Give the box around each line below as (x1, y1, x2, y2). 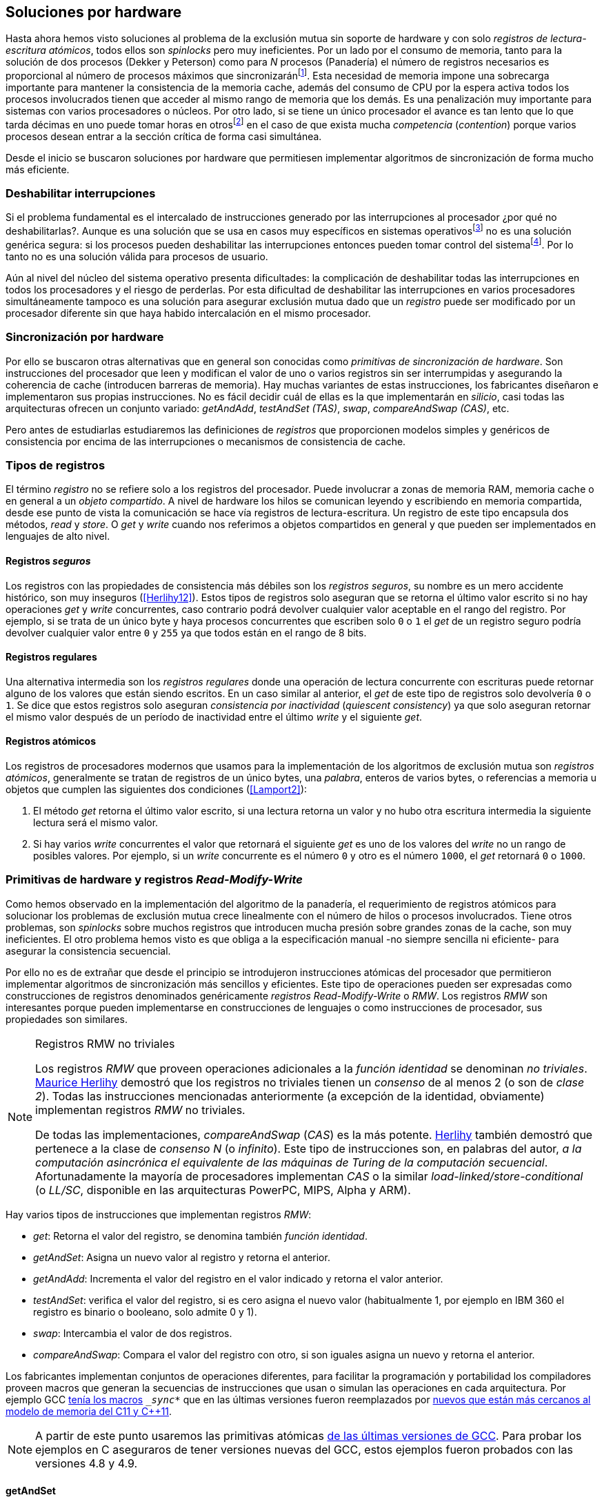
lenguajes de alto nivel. (6, 530, 110, 543)
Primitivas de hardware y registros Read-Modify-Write (6, 872, 303, 887)
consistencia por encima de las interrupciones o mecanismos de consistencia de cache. (6, 435, 406, 447)
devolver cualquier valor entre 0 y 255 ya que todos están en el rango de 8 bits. (6, 626, 367, 638)
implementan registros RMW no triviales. (35, 1102, 245, 1117)
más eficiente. (6, 163, 70, 175)
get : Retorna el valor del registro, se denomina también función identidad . (33, 1229, 368, 1242)
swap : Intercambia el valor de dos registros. (33, 1327, 232, 1339)
